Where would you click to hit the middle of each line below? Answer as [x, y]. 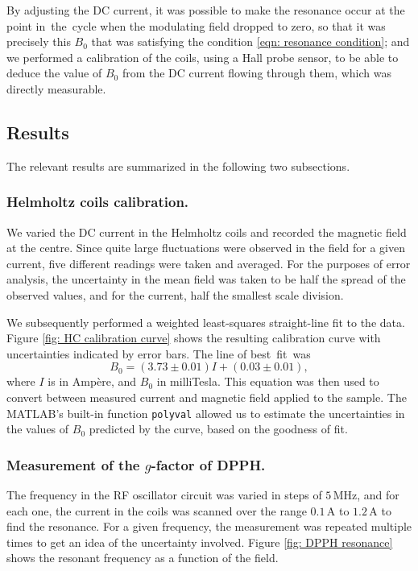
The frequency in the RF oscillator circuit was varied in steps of [164, 494]
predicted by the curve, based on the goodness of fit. [218, 429]
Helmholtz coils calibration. [98, 202]
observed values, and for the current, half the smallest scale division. [175, 294]
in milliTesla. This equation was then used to [268, 381]
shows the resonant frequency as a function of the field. [143, 558]
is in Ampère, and [92, 381]
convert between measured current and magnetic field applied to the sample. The [207, 397]
